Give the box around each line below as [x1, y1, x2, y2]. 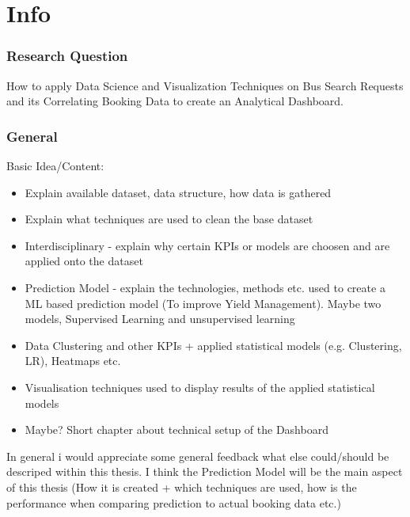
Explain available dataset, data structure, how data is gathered [25, 184, 332, 200]
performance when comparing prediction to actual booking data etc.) [6, 494, 341, 511]
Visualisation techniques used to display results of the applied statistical [25, 378, 375, 395]
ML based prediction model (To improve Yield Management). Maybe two [25, 295, 382, 311]
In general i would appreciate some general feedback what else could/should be [6, 447, 389, 464]
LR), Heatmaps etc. [25, 352, 121, 369]
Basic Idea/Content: [6, 158, 104, 173]
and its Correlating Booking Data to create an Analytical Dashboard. [6, 93, 344, 109]
